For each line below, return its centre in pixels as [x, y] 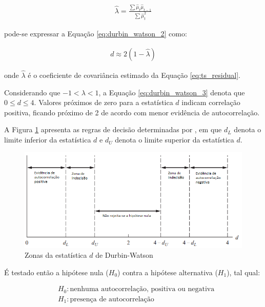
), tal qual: [243, 272]
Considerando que [32, 92]
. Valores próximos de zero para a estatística [104, 102]
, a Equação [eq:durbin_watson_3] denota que [172, 92]
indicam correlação [211, 102]
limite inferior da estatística [48, 140]
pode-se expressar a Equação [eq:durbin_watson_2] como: [96, 34]
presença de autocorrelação [112, 299]
